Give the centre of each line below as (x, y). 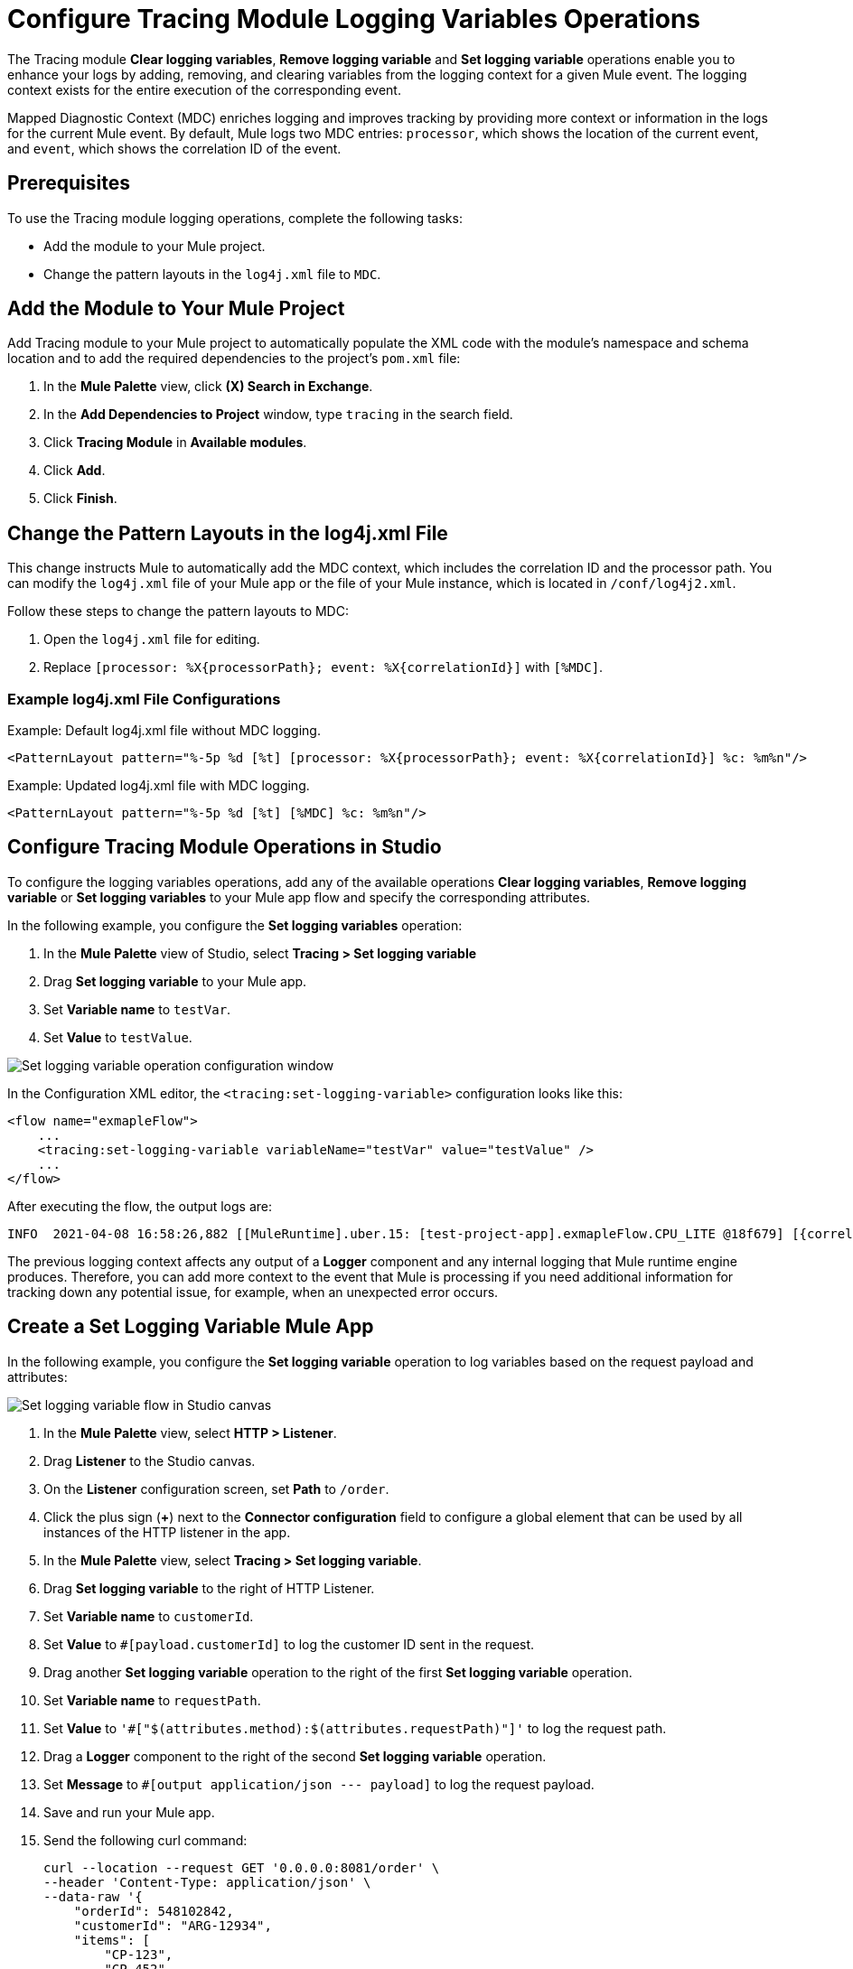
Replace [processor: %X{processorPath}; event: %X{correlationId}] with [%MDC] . (323, 667)
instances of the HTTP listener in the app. (167, 1532)
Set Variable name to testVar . (137, 1009)
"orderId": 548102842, (154, 1911)
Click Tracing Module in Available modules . (175, 443)
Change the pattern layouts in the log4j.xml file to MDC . (212, 274)
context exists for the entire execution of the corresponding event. (204, 89)
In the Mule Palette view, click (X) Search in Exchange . (208, 387)
